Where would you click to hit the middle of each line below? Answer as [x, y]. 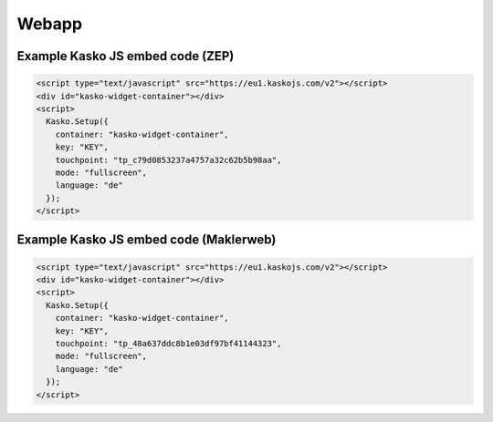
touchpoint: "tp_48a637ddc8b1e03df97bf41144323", [168, 343]
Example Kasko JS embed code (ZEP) [126, 56]
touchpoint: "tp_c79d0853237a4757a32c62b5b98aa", [168, 160]
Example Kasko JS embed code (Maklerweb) [147, 240]
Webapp [49, 24]
